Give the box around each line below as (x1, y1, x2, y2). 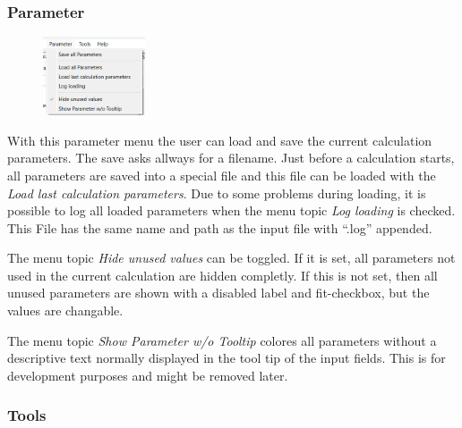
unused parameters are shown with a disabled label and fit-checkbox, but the (7, 283, 430, 302)
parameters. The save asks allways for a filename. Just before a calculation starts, (7, 148, 455, 167)
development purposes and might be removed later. (7, 365, 288, 384)
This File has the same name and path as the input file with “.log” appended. (7, 218, 432, 237)
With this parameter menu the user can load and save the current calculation (7, 130, 432, 149)
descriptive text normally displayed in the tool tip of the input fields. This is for (7, 348, 446, 367)
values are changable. (7, 301, 124, 320)
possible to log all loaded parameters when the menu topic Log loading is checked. (7, 201, 456, 220)
